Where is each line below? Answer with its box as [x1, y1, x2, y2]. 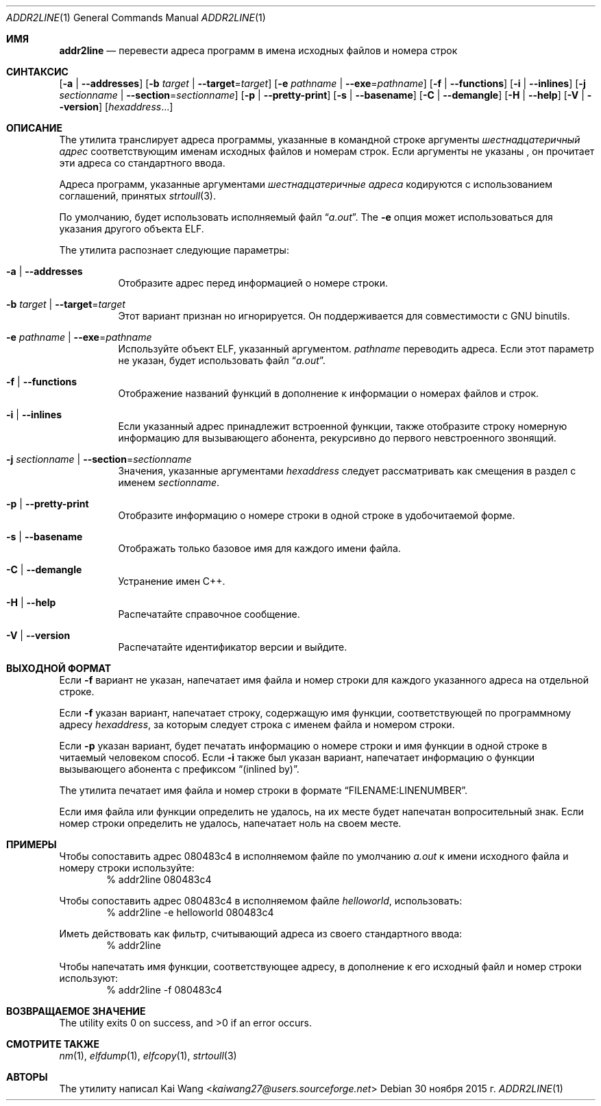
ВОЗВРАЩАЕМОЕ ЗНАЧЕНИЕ [6, 1005, 146, 1017]
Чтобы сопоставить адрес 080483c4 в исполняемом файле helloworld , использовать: [59, 895, 463, 906]
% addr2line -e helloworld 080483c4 [106, 906, 274, 918]
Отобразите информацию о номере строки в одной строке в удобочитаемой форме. [118, 509, 515, 521]
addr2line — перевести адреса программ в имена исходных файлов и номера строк [59, 45, 458, 56]
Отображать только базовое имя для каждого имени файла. [118, 542, 401, 554]
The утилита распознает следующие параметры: [59, 244, 289, 256]
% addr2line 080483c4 [106, 874, 212, 885]
